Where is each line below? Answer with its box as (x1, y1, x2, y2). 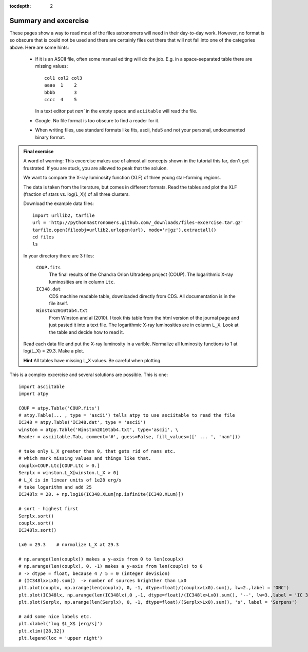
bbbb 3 (44, 89, 77, 95)
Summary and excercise (9, 16, 89, 25)
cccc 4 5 (44, 97, 77, 103)
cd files (32, 234, 54, 240)
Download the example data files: (23, 200, 94, 207)
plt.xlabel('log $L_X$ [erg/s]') (18, 621, 103, 627)
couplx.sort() (18, 520, 54, 526)
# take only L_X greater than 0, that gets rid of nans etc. (18, 449, 176, 454)
